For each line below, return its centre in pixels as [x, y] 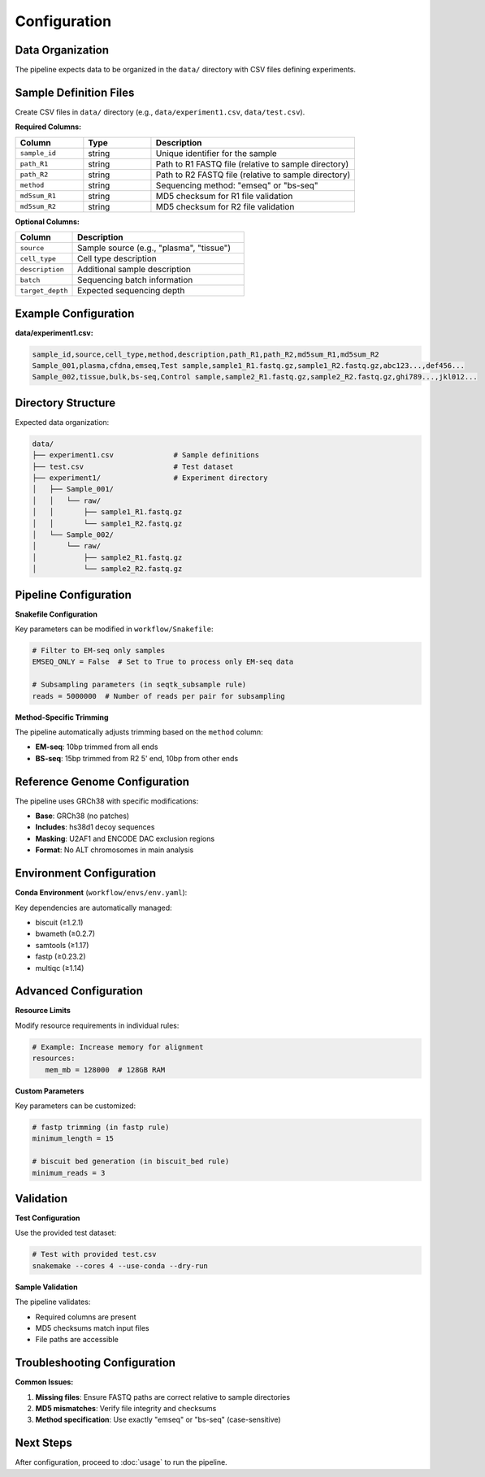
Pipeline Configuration [73, 594]
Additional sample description [134, 270]
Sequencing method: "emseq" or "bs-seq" [237, 185]
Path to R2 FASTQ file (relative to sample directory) [253, 175]
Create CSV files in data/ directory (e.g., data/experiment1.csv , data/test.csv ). [160, 112]
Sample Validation [46, 1287]
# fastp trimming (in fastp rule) [101, 1127]
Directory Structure [65, 403]
